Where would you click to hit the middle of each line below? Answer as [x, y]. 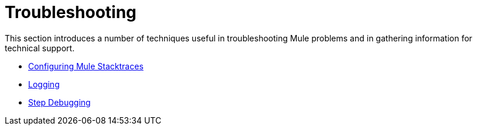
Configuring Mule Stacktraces [86, 66]
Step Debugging [59, 102]
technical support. [40, 48]
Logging [44, 84]
